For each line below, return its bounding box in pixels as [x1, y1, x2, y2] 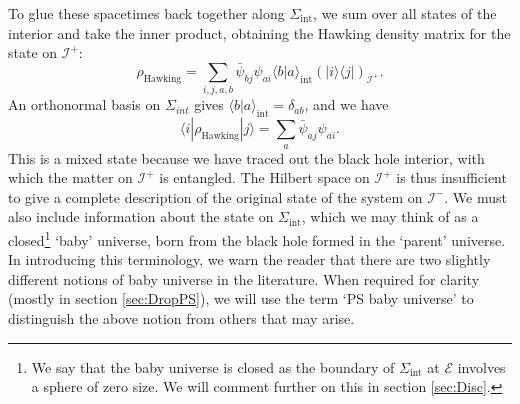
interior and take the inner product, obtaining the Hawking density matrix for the [8, 22, 511, 43]
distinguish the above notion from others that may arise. [8, 307, 355, 328]
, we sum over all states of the [313, 3, 497, 23]
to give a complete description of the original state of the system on [8, 186, 423, 207]
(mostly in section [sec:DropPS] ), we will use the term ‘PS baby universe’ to [8, 288, 474, 309]
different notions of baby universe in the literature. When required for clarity [8, 268, 480, 289]
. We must [444, 186, 507, 207]
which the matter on [8, 167, 133, 188]
